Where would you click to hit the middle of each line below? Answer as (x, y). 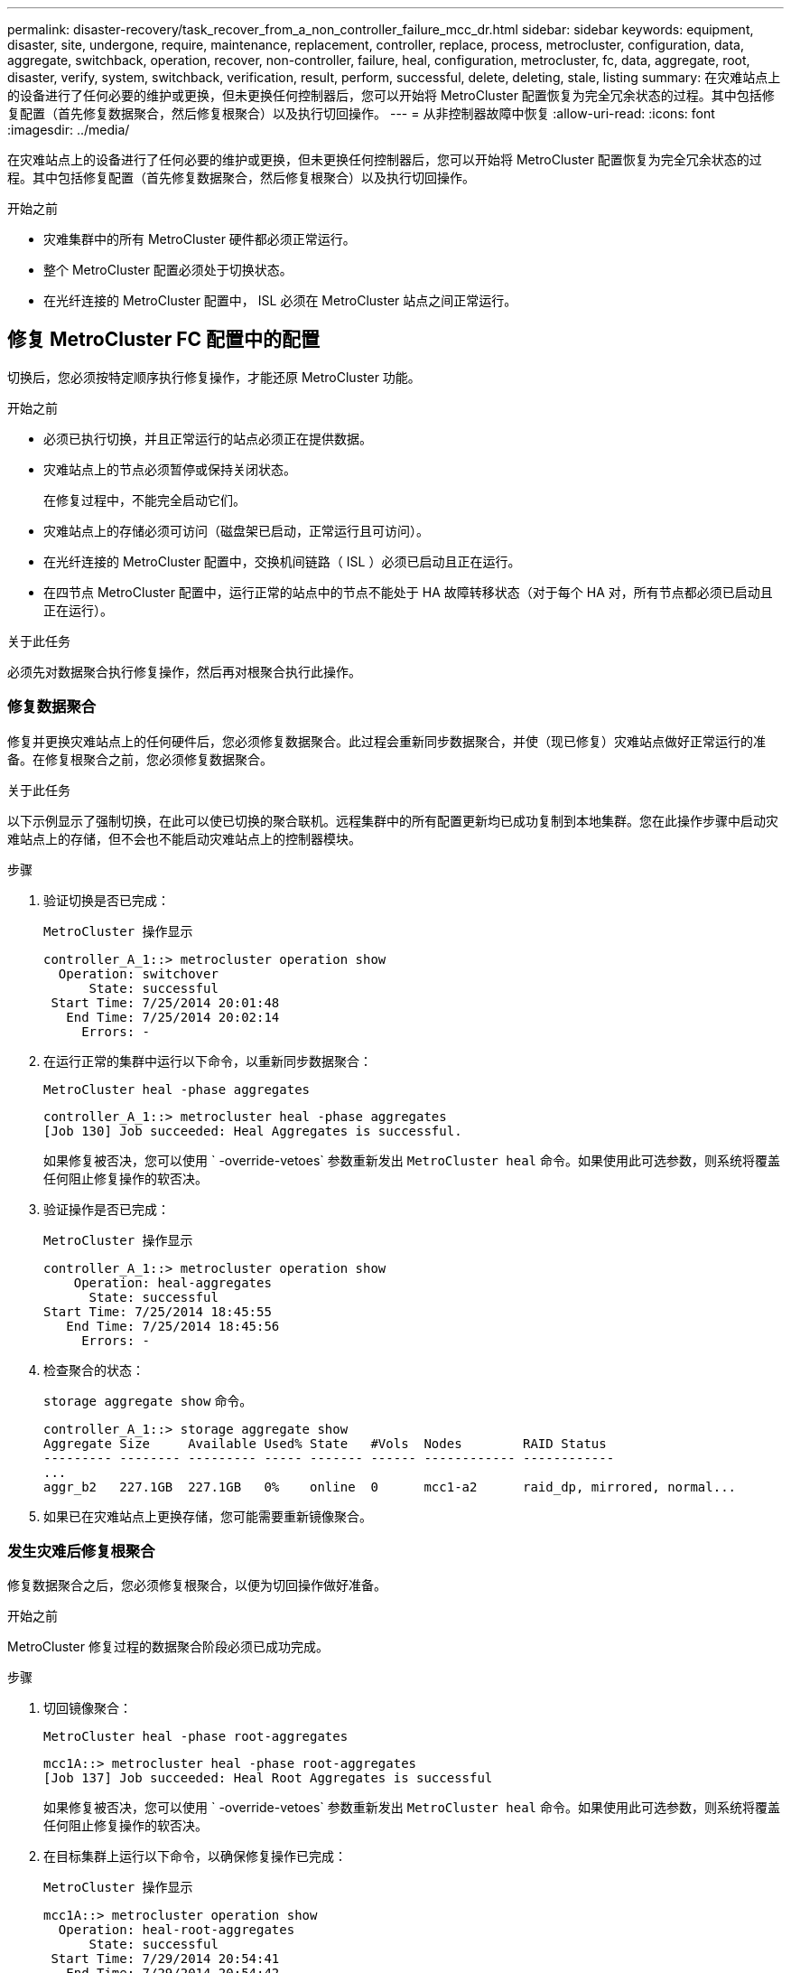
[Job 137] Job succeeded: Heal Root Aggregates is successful (268, 1778)
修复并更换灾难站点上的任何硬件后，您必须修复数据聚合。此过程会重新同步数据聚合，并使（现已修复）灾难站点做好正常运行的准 (386, 741)
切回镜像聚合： (88, 1708)
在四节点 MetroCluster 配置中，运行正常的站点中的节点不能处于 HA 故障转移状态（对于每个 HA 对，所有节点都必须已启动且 (408, 592)
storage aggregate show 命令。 (148, 1400)
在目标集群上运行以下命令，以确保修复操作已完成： (195, 1856)
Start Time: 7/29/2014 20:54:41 (165, 1959)
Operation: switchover (138, 973)
